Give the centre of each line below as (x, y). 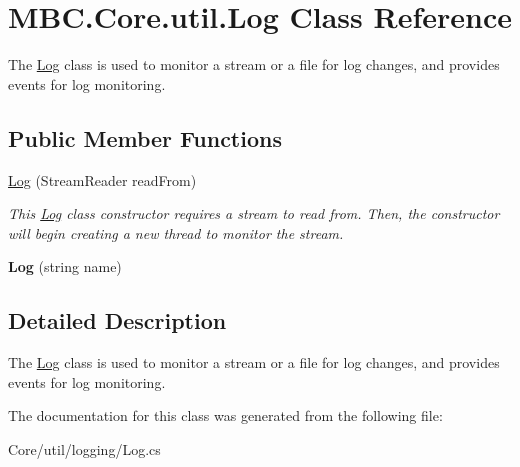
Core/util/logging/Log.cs (84, 448)
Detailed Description (117, 320)
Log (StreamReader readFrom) (102, 179)
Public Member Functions (145, 137)
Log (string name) (65, 266)
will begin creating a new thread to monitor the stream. (176, 232)
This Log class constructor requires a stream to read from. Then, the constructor (254, 213)
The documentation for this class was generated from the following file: (225, 415)
